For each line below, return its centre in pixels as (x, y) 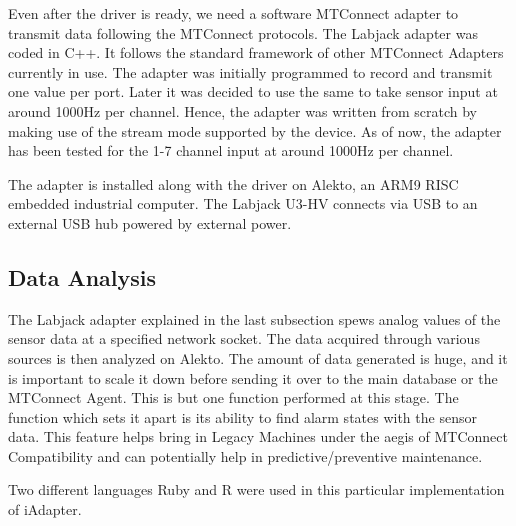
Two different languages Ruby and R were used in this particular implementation (256, 489)
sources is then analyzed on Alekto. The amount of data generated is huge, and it (258, 357)
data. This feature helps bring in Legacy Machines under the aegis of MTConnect (258, 436)
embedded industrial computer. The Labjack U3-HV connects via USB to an (243, 203)
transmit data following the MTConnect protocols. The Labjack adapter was (243, 32)
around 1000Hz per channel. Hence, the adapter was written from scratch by (242, 110)
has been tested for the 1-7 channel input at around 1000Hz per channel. (231, 150)
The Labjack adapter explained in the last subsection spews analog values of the (254, 318)
